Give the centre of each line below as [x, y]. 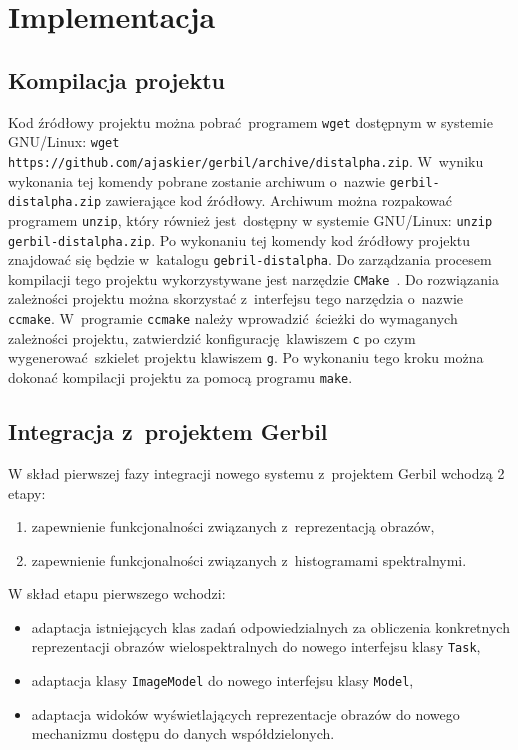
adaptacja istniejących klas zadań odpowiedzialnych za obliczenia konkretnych [270, 626]
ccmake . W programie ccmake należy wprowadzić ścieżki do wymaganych [233, 318]
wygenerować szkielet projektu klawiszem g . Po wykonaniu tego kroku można [246, 357]
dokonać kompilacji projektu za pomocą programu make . [180, 377]
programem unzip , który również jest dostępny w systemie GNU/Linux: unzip [250, 219]
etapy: [27, 492]
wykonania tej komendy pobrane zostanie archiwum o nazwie [196, 180]
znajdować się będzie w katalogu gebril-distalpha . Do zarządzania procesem [250, 259]
